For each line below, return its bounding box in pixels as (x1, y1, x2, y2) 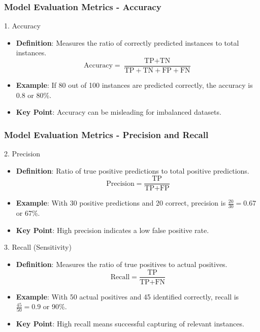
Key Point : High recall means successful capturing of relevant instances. (16, 318, 244, 329)
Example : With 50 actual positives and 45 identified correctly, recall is (16, 291, 239, 302)
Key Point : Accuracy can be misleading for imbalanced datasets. (16, 107, 221, 117)
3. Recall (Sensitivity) (4, 242, 72, 252)
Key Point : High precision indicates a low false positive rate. (16, 224, 209, 235)
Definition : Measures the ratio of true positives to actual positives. (16, 258, 227, 269)
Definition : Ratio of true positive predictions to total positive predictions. (16, 165, 249, 176)
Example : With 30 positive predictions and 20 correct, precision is (16, 197, 226, 208)
